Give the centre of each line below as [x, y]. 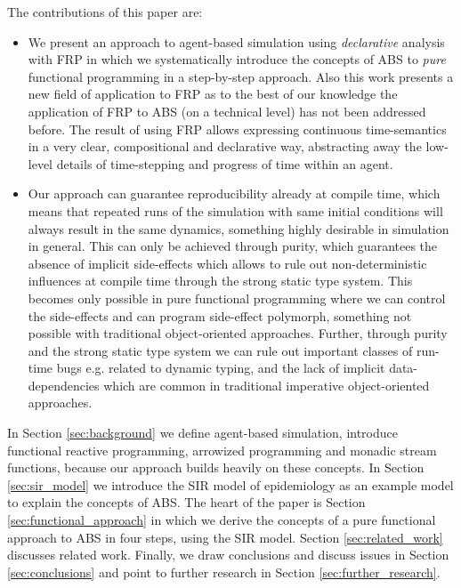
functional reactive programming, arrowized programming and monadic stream [222, 450]
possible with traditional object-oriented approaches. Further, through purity [238, 333]
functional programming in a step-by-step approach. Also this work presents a [241, 76]
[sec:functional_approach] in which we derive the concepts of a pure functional [222, 520]
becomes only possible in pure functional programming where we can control [237, 298]
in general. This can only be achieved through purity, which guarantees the [233, 246]
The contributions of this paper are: [105, 12]
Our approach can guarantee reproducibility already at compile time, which [234, 193]
